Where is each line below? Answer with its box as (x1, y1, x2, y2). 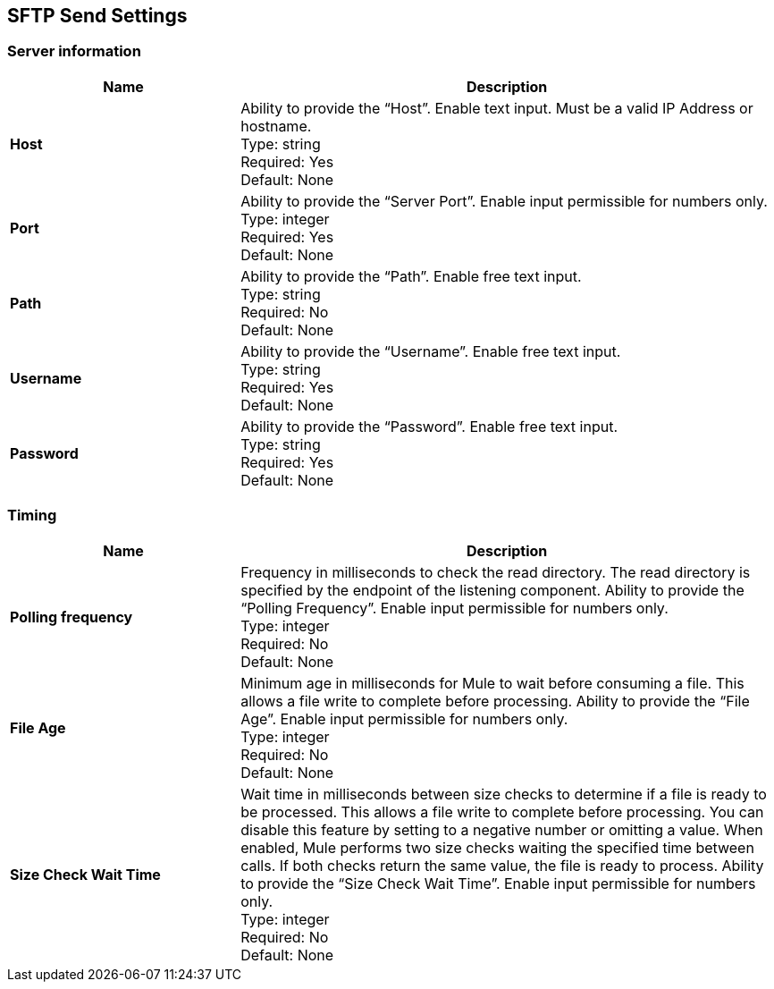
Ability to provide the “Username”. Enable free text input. (240, 342, 621, 360)
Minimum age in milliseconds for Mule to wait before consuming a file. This (240, 673, 745, 692)
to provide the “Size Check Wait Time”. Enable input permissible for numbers (240, 874, 756, 892)
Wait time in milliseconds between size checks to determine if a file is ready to (240, 784, 767, 803)
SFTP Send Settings (7, 4, 188, 27)
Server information (7, 42, 141, 61)
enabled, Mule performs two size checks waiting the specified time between (240, 838, 754, 857)
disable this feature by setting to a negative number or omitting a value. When (240, 820, 763, 839)
